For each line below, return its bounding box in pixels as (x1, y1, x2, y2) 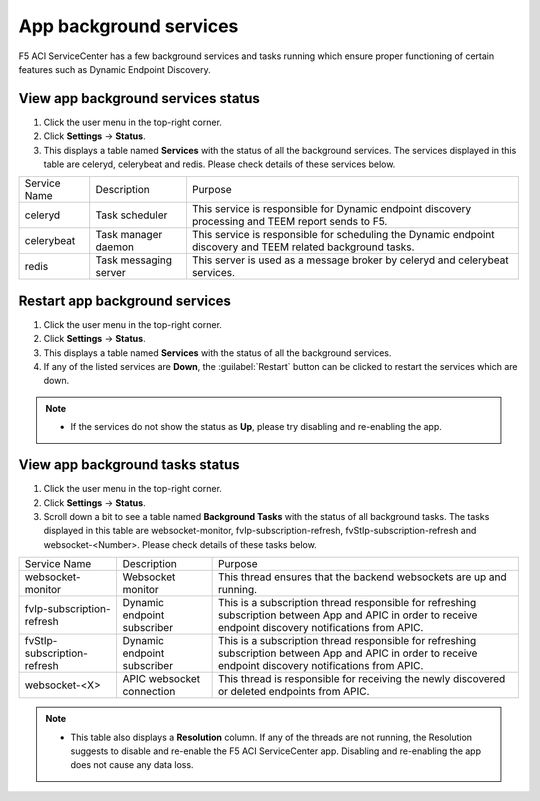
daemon (95, 240, 135, 254)
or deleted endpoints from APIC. (217, 685, 370, 699)
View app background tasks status (18, 456, 240, 474)
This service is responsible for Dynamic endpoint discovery (191, 202, 472, 216)
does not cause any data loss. (70, 759, 194, 771)
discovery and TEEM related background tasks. (191, 240, 415, 254)
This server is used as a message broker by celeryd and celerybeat (191, 253, 509, 267)
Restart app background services (18, 292, 232, 309)
